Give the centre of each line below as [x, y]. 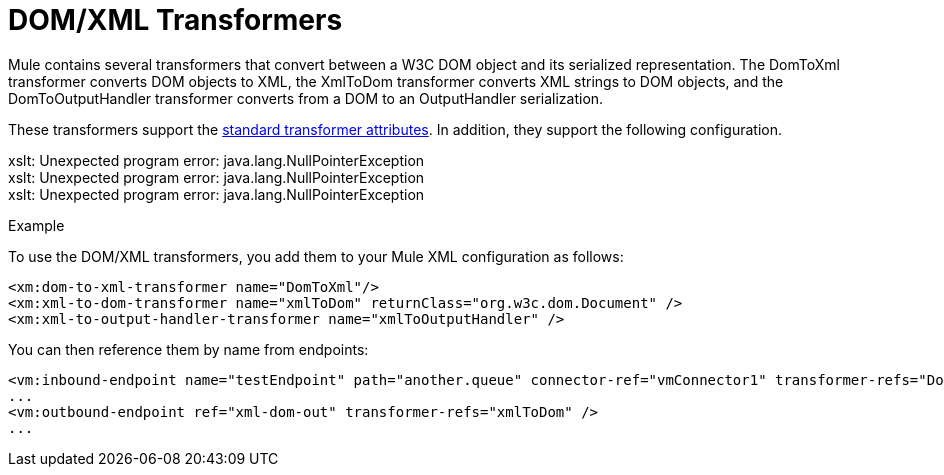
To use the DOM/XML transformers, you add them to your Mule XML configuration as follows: [316, 256]
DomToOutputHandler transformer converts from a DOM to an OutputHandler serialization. [306, 98]
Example [36, 225]
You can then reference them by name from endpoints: [188, 349]
